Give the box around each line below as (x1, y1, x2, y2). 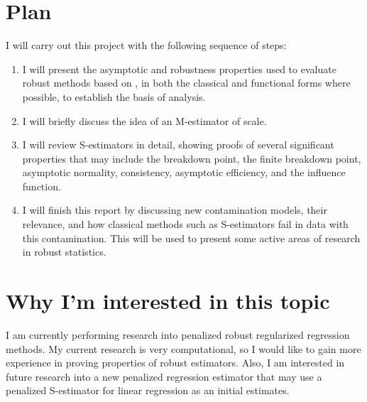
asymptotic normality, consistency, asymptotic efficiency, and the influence (22, 165, 346, 180)
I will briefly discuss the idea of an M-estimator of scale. (22, 113, 267, 128)
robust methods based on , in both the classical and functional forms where (22, 75, 351, 90)
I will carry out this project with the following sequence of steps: (6, 38, 287, 53)
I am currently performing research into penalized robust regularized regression (6, 327, 350, 342)
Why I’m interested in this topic (6, 286, 330, 315)
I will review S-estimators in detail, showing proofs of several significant (22, 137, 334, 152)
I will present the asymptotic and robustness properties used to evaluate (22, 61, 336, 76)
